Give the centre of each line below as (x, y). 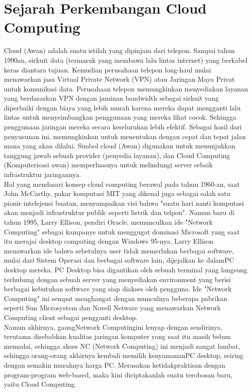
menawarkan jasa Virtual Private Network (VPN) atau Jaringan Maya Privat (119, 79)
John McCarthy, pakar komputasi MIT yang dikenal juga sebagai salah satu (117, 193)
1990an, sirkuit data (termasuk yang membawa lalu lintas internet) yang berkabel (126, 60)
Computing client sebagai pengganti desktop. (71, 317)
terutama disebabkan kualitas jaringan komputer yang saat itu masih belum (118, 336)
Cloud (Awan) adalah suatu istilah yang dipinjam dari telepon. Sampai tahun (119, 50)
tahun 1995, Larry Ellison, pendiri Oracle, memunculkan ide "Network (109, 222)
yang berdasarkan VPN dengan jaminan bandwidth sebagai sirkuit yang (111, 98)
